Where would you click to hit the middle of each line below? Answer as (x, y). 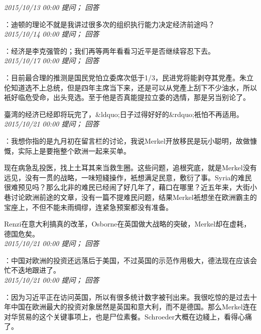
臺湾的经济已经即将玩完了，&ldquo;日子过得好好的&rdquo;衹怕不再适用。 (124, 114)
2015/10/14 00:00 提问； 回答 (52, 34)
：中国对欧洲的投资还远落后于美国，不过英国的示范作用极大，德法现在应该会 (130, 260)
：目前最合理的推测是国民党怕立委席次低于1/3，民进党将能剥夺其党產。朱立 (129, 77)
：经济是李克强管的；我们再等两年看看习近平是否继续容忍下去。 (109, 50)
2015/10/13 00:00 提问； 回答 (52, 7)
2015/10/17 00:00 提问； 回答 (52, 61)
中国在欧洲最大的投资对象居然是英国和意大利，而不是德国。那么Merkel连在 (134, 307)
